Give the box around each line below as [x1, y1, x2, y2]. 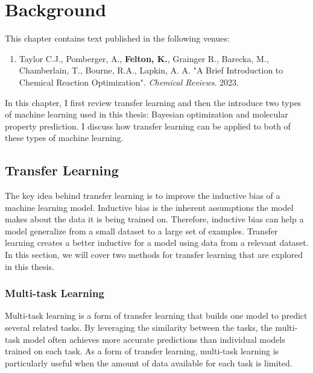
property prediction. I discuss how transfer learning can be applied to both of [5, 119, 291, 132]
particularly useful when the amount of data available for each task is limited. [5, 356, 292, 369]
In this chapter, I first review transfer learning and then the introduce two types [5, 96, 302, 108]
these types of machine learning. [5, 131, 124, 144]
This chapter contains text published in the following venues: [5, 32, 230, 45]
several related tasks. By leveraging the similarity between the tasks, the [5, 321, 273, 334]
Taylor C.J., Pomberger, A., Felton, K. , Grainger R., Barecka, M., [19, 52, 269, 64]
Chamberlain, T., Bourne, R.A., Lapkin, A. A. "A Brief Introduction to [19, 64, 283, 77]
